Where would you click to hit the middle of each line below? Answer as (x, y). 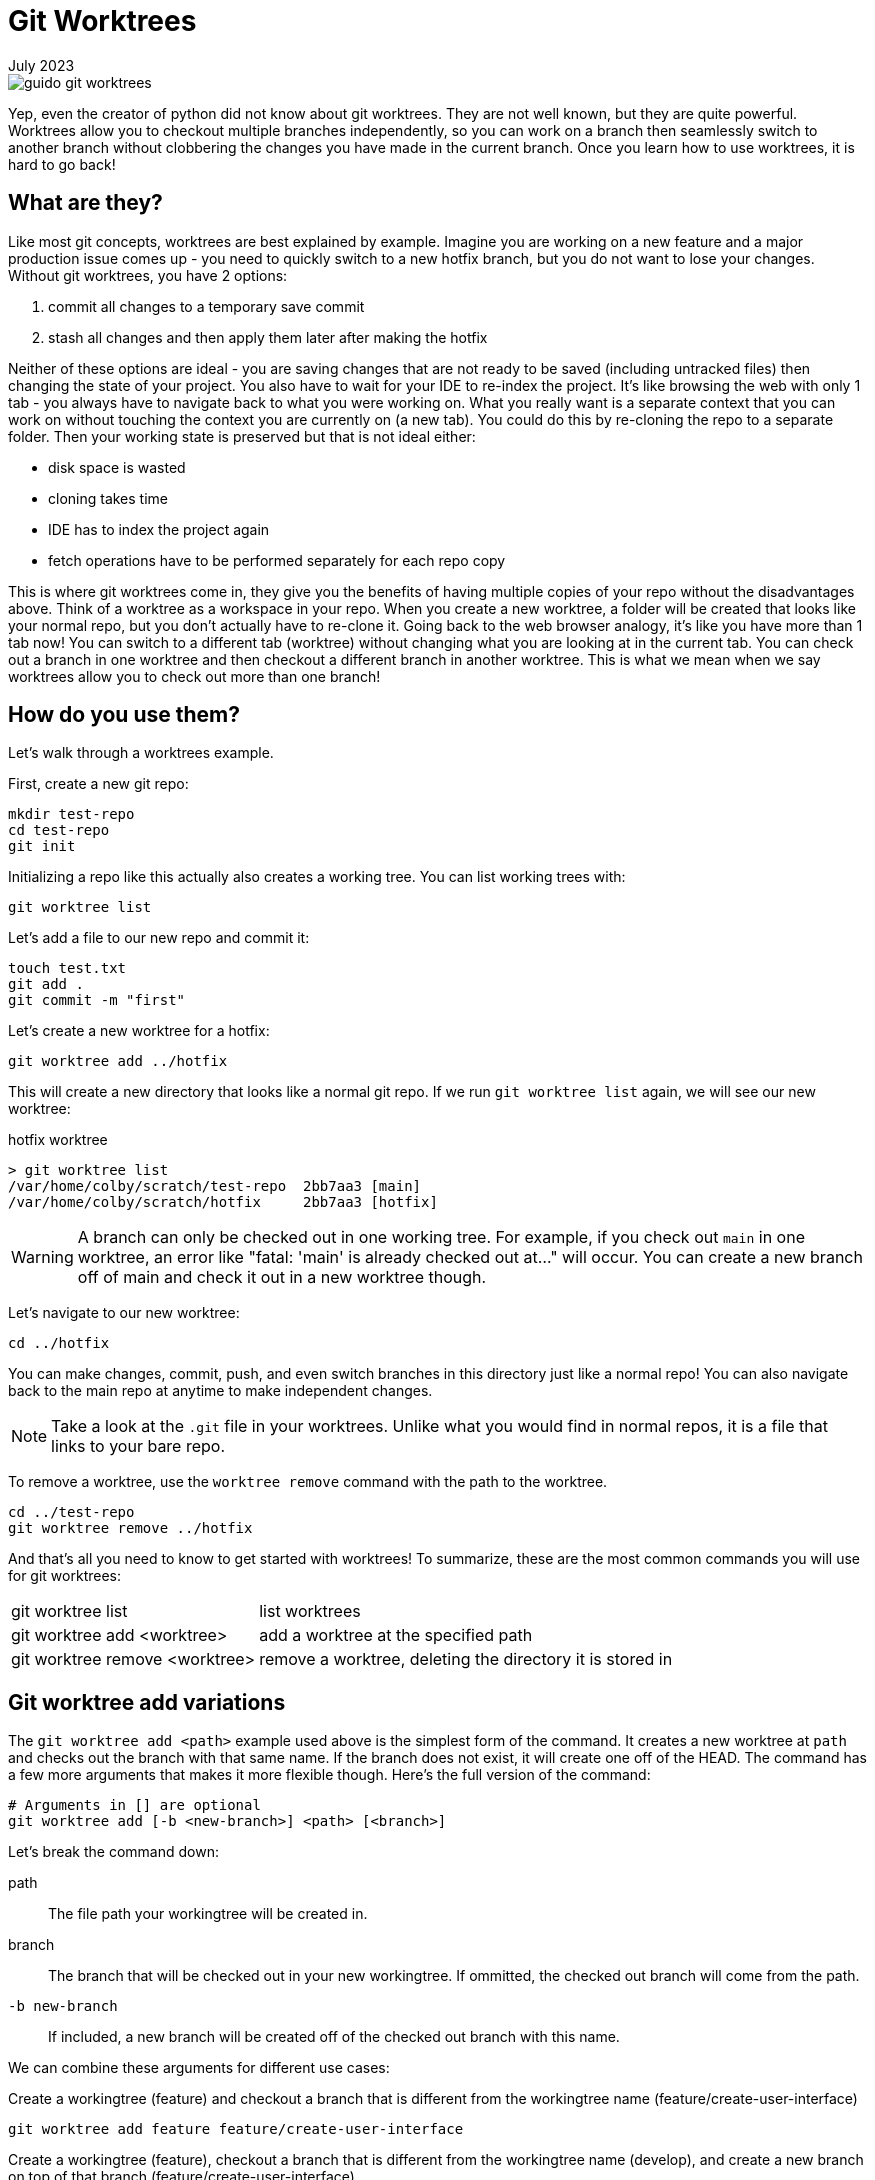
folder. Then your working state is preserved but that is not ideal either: (242, 436)
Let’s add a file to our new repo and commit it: (159, 938)
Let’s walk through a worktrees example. (141, 753)
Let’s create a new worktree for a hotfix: (139, 1031)
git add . (46, 984)
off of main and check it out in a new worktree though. (282, 1277)
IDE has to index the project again (159, 529)
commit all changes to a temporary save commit (206, 306)
